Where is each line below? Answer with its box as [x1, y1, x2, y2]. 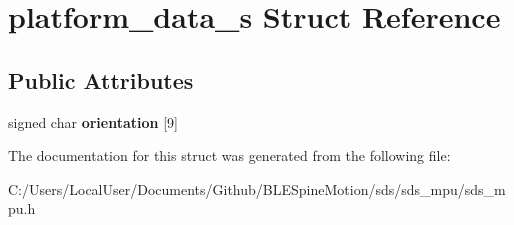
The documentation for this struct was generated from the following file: [8, 145, 451, 166]
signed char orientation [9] [8, 111, 178, 132]
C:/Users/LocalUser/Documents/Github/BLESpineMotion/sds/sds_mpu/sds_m [8, 178, 506, 199]
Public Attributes [8, 64, 194, 95]
